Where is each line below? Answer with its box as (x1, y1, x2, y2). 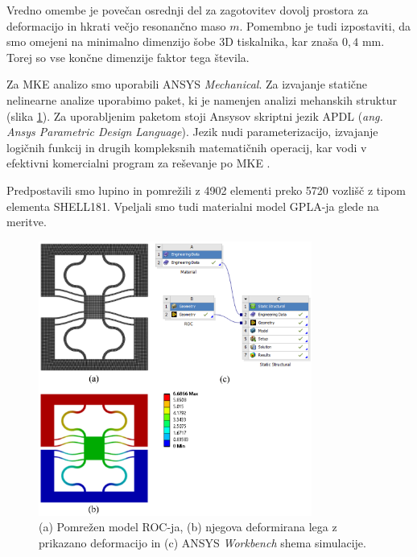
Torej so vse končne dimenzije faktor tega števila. (6, 48, 250, 65)
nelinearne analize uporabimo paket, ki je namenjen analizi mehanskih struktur (6, 91, 397, 108)
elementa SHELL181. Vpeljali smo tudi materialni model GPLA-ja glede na (6, 197, 379, 214)
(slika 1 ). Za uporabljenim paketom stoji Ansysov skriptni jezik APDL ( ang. (6, 107, 383, 124)
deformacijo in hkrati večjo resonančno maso (6, 17, 226, 34)
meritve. (6, 213, 47, 230)
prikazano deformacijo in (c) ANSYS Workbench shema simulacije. (39, 534, 366, 551)
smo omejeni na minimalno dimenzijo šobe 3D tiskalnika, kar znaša (6, 33, 339, 50)
